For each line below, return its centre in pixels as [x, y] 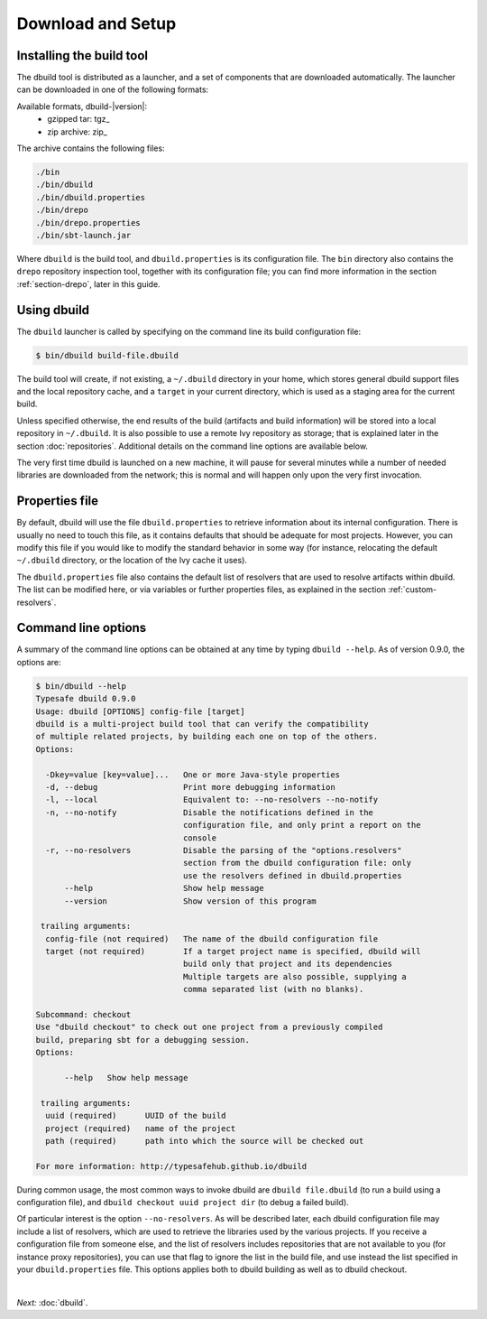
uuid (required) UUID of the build [136, 1116]
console [199, 838]
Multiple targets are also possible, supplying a [295, 976]
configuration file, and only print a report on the [302, 825]
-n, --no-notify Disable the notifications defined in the [210, 812]
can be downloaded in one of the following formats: [113, 89]
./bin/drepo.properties [88, 223]
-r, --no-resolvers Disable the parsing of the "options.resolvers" [224, 850]
